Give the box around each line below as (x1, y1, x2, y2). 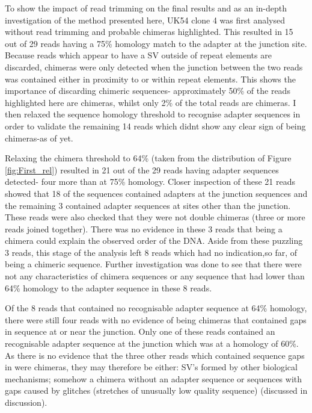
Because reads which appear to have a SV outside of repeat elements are (5, 49, 272, 61)
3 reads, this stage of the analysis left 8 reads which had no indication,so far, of (5, 246, 297, 258)
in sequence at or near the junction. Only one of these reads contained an (5, 325, 275, 338)
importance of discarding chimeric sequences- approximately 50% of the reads (5, 84, 290, 97)
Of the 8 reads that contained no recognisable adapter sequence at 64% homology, (5, 302, 307, 314)
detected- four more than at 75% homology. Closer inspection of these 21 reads (5, 175, 296, 188)
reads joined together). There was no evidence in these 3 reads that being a (5, 222, 283, 235)
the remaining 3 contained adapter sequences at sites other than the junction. (5, 199, 291, 211)
